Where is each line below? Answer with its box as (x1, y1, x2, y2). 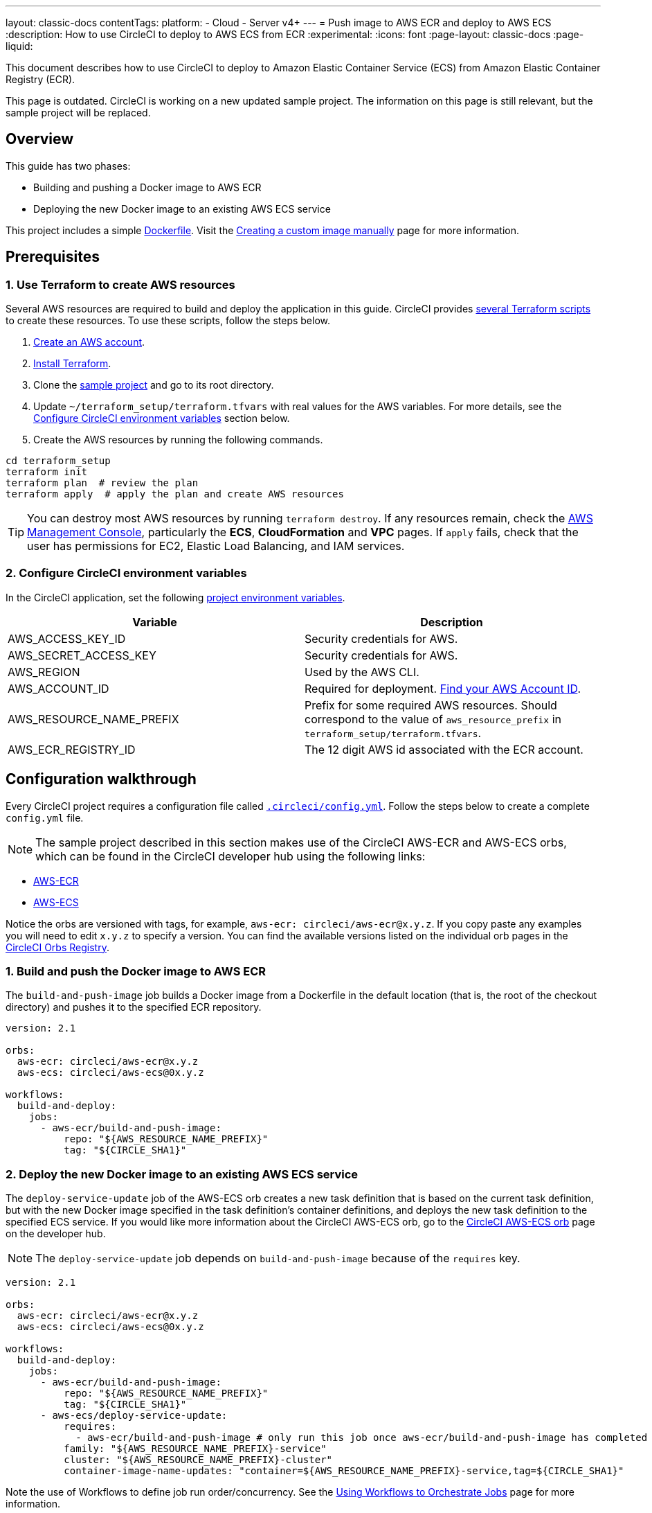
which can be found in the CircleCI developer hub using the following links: (35, 849, 426, 863)
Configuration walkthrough (6, 770, 197, 788)
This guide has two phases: (6, 159, 131, 172)
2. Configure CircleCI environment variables (6, 566, 247, 581)
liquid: (6, 40, 33, 52)
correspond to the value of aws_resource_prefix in (305, 711, 561, 726)
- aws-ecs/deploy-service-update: (40, 1410, 228, 1422)
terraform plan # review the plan (6, 477, 199, 489)
